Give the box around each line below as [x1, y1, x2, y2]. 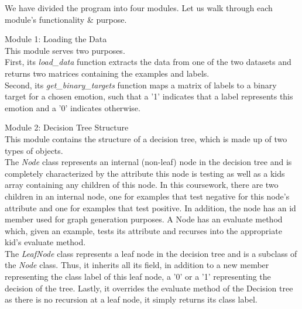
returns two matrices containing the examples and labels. [5, 67, 210, 79]
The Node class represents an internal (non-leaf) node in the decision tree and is [5, 156, 292, 168]
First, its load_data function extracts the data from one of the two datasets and [5, 56, 291, 68]
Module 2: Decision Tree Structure [5, 121, 129, 133]
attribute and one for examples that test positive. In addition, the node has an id [5, 201, 296, 214]
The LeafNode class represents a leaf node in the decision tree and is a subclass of [5, 247, 297, 259]
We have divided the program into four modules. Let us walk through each [5, 2, 273, 13]
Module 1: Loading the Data [5, 33, 107, 45]
